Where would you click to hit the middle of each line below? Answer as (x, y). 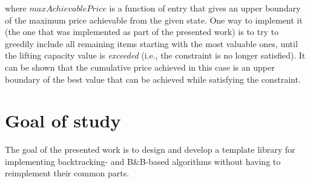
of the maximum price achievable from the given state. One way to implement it (154, 20)
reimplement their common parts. (67, 173)
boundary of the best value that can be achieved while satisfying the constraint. (153, 79)
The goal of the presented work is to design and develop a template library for (150, 149)
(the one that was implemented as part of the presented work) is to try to (142, 32)
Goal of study (63, 120)
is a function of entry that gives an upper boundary (205, 8)
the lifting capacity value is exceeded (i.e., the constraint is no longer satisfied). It (155, 55)
